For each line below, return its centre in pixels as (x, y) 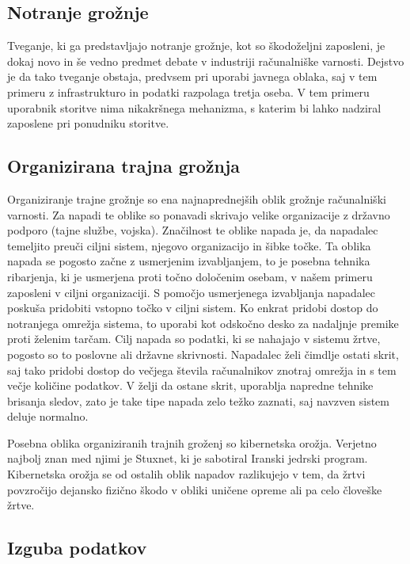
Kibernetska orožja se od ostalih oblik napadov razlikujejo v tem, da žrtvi (186, 474)
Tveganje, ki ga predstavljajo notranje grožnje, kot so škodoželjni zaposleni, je (196, 46)
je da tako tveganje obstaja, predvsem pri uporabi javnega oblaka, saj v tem (192, 76)
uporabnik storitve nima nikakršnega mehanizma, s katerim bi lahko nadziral (194, 107)
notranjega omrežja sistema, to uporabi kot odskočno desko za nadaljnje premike (203, 323)
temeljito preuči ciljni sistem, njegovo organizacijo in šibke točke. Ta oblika (189, 245)
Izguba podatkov (77, 548)
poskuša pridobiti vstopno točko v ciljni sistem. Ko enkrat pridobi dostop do (193, 308)
